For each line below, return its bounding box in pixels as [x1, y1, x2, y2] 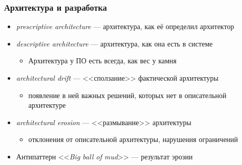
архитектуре [28, 100, 66, 110]
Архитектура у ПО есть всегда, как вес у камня [28, 55, 177, 66]
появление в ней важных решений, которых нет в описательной [28, 89, 227, 100]
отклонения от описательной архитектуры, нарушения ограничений [28, 134, 238, 145]
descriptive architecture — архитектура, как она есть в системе [16, 38, 213, 49]
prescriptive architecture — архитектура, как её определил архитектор [16, 21, 234, 32]
